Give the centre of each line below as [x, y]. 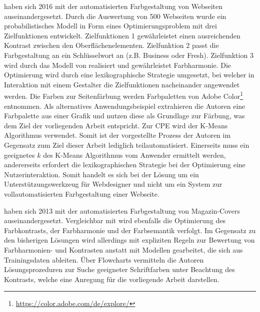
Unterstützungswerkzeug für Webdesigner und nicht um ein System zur [113, 184]
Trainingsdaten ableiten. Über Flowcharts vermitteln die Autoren [104, 259]
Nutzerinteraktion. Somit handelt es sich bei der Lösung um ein [101, 174]
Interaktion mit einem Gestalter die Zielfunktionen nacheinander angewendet [122, 84]
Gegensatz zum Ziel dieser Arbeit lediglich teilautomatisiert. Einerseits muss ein [127, 145]
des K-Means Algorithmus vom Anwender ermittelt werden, [134, 155]
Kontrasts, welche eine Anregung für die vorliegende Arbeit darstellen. [112, 279]
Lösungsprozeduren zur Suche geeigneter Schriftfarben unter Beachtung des [119, 269]
